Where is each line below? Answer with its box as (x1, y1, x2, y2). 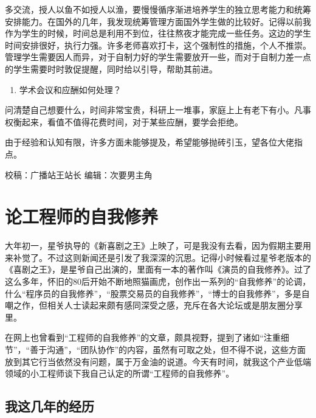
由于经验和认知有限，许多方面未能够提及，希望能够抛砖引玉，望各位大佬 (5, 136, 294, 148)
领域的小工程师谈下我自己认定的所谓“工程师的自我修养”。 (5, 367, 235, 380)
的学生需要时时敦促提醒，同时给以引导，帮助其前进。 (5, 62, 218, 75)
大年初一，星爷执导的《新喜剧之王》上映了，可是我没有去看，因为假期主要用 (5, 239, 311, 252)
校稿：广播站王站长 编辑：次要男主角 (5, 168, 153, 181)
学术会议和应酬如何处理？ (19, 83, 122, 96)
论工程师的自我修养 (5, 204, 159, 229)
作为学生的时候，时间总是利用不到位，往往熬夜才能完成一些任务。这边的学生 (5, 27, 311, 40)
